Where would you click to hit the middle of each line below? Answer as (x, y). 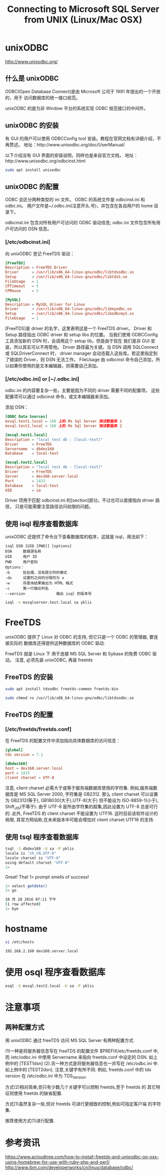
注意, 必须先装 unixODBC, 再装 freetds (54, 660)
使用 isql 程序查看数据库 (42, 524)
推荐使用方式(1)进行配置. (30, 1121)
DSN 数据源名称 (23, 551)
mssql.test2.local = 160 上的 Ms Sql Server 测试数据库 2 (64, 426)
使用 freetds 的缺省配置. (38, 1093)
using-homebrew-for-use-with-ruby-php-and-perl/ (57, 1162)
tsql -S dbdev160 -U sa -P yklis (40, 849)
